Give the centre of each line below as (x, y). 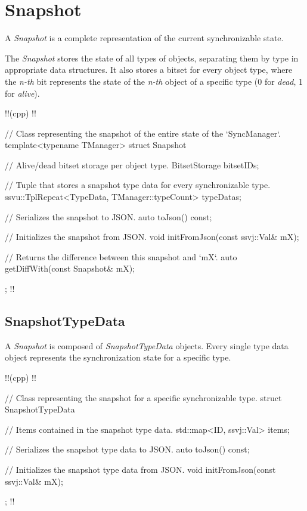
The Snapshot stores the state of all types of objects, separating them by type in (152, 58)
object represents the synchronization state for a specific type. (118, 357)
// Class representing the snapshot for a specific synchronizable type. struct (143, 397)
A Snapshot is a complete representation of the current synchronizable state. (144, 38)
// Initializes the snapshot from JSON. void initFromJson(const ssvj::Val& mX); (152, 237)
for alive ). (22, 93)
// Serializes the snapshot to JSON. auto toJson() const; (108, 216)
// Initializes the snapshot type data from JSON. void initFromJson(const (140, 469)
